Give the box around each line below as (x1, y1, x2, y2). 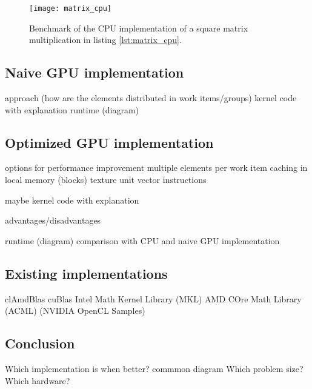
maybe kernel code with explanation (5, 193, 139, 206)
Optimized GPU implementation (5, 133, 214, 151)
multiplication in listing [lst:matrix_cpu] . (29, 33, 182, 46)
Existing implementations (5, 264, 168, 282)
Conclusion (5, 334, 75, 353)
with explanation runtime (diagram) (5, 103, 139, 116)
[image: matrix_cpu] (29, 4, 112, 13)
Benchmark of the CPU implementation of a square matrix (29, 21, 248, 34)
